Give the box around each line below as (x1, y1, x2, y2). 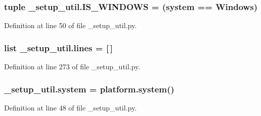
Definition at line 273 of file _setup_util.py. (4, 61, 141, 72)
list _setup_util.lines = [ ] (4, 41, 113, 54)
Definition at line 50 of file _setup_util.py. (4, 20, 137, 31)
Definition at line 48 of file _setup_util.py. (4, 102, 137, 112)
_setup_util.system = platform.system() (4, 82, 175, 95)
